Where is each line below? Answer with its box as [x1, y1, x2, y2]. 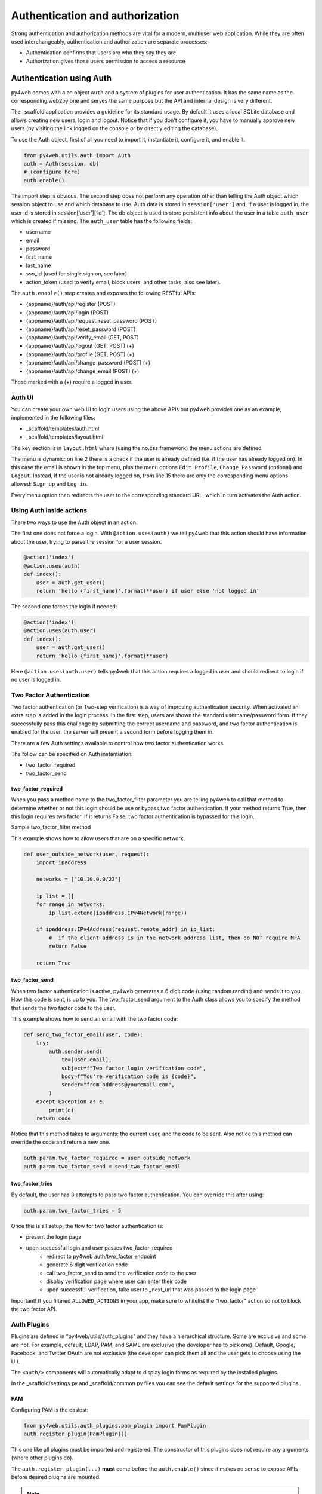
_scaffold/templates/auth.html [26, 425, 100, 432]
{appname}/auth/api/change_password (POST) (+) [26, 359, 151, 366]
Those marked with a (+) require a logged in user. [11, 378, 133, 385]
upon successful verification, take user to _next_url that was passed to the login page [46, 1286, 256, 1293]
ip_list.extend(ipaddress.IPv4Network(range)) [48, 909, 187, 916]
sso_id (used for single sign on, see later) [26, 270, 128, 277]
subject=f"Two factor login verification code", [61, 1064, 206, 1071]
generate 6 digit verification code [46, 1261, 128, 1268]
